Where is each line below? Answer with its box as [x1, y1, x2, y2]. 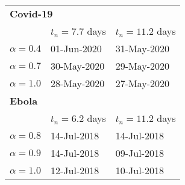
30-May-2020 [51, 59, 105, 73]
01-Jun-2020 [51, 41, 102, 55]
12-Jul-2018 [51, 163, 99, 177]
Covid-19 [10, 7, 53, 20]
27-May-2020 [115, 76, 170, 90]
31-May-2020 [115, 41, 170, 55]
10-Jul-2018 [115, 163, 164, 177]
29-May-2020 [115, 59, 170, 73]
